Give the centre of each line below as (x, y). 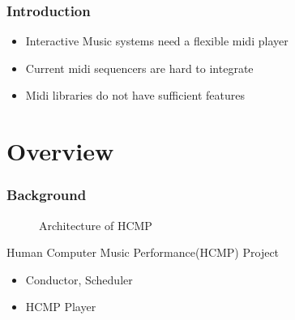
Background (47, 195)
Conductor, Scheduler (79, 279)
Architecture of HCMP (96, 225)
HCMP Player (61, 307)
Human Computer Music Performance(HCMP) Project (143, 252)
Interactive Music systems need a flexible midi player (157, 41)
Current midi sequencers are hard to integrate (139, 68)
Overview (60, 151)
